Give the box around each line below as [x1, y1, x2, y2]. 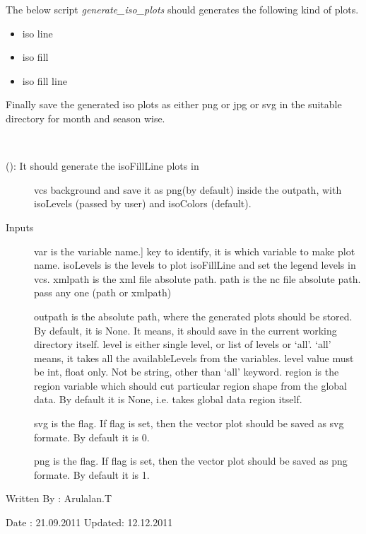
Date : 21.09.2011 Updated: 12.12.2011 [6, 515, 173, 530]
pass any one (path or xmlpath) [34, 285, 172, 300]
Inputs [6, 219, 34, 234]
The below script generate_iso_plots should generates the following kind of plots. [6, 2, 359, 16]
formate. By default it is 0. [34, 429, 150, 444]
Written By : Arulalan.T [6, 491, 112, 506]
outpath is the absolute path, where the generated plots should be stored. [34, 308, 353, 323]
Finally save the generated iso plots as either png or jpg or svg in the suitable [6, 97, 342, 112]
